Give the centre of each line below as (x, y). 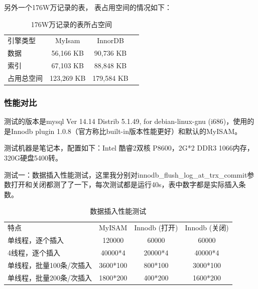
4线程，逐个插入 (34, 252)
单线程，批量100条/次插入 (50, 265)
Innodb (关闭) (207, 228)
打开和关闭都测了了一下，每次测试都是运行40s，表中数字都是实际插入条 (128, 184)
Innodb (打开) (156, 228)
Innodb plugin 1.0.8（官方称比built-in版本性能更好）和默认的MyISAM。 (126, 131)
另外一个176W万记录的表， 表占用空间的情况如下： (88, 7)
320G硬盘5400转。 (33, 158)
